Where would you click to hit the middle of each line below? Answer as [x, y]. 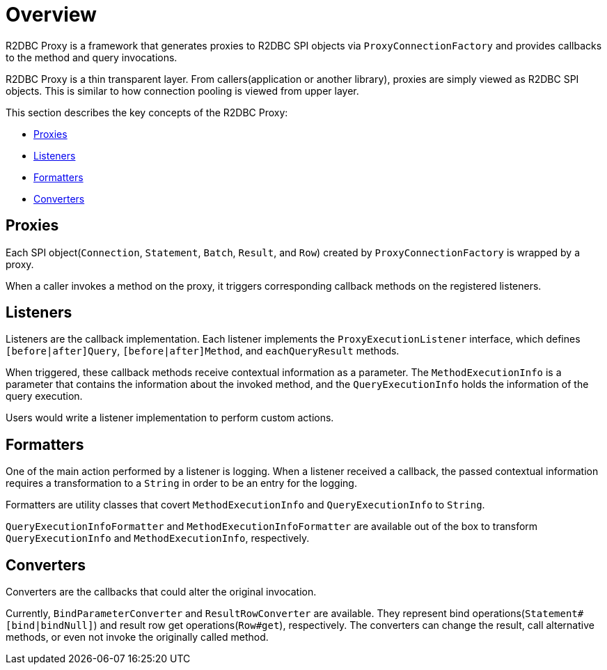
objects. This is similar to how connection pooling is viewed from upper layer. [182, 91]
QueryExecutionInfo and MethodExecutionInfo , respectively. [158, 538]
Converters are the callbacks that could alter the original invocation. [161, 592]
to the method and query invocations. [92, 57]
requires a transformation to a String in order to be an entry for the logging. [181, 483]
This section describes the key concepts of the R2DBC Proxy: [147, 112]
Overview [51, 15]
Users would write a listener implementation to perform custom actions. [170, 418]
